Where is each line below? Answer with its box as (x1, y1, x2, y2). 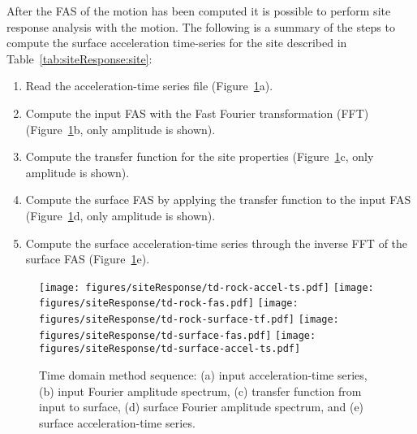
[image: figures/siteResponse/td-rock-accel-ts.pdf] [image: (39, 281, 374, 293)
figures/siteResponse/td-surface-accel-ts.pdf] (39, 343, 301, 355)
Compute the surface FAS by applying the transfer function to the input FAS (25, 191, 411, 208)
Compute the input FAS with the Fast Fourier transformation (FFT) (25, 104, 369, 121)
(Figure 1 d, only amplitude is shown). (25, 206, 216, 224)
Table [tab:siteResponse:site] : (6, 50, 153, 67)
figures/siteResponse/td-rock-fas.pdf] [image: (39, 297, 299, 310)
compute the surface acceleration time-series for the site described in (6, 34, 347, 51)
